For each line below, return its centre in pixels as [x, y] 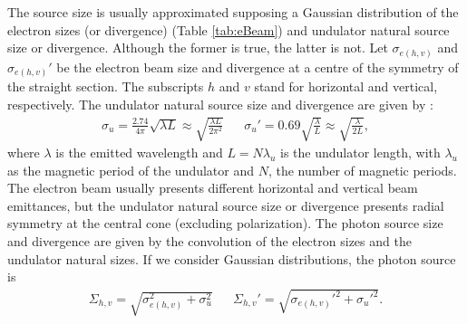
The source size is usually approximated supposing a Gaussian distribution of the [233, 12]
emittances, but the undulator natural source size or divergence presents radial [226, 205]
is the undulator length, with [360, 152]
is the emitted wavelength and [139, 152]
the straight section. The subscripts [106, 86]
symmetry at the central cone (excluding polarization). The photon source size [225, 223]
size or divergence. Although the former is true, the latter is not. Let [198, 48]
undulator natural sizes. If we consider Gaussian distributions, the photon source [232, 258]
